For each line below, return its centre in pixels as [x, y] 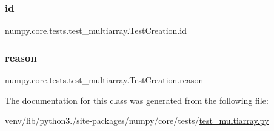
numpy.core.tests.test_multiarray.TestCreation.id [96, 30]
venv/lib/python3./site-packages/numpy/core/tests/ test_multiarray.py [137, 120]
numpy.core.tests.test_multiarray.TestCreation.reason [104, 80]
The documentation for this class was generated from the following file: [137, 100]
